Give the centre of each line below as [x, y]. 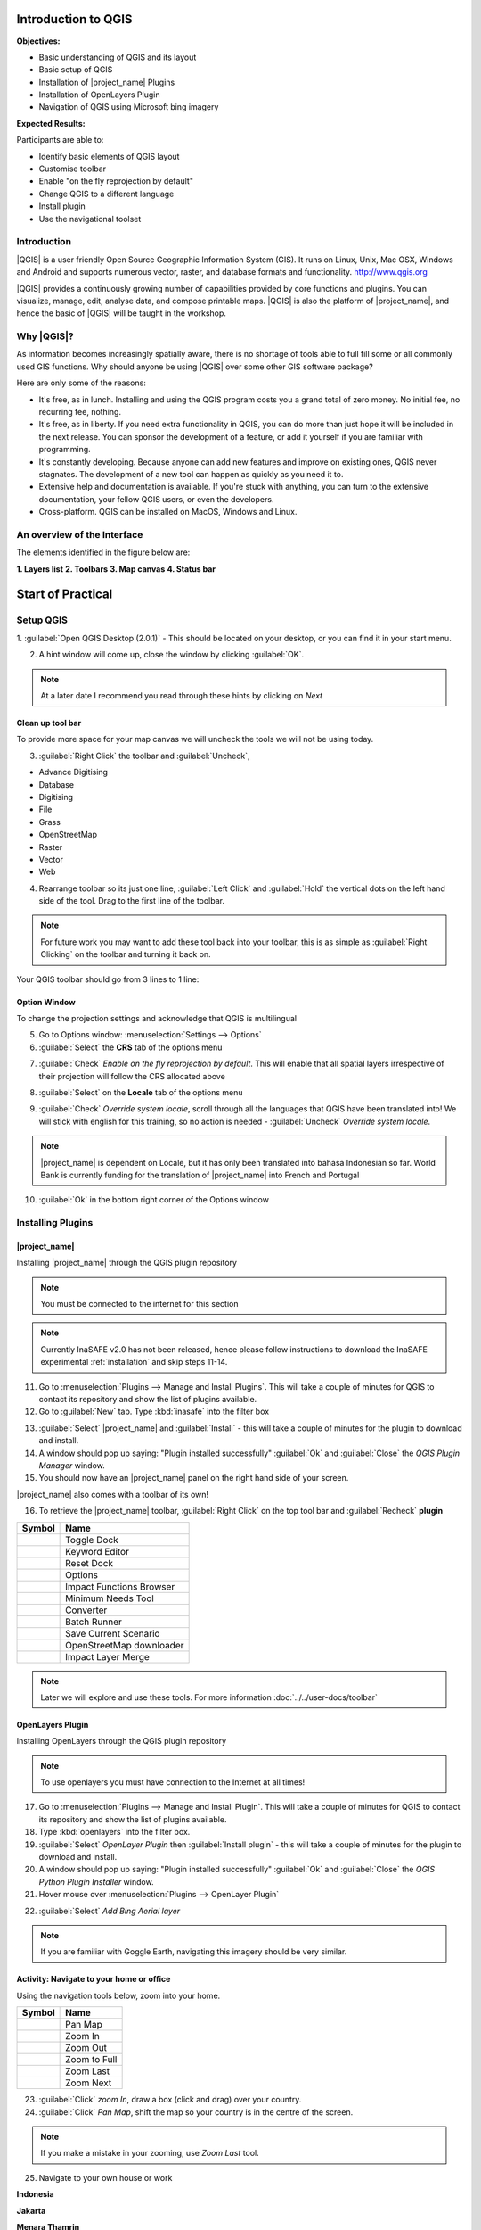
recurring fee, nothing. [80, 412]
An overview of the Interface [80, 534]
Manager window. [72, 1465]
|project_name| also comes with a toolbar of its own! [113, 1494]
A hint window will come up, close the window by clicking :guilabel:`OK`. [171, 655]
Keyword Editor [97, 1551]
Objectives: [38, 41]
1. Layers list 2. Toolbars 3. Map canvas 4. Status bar [116, 569]
